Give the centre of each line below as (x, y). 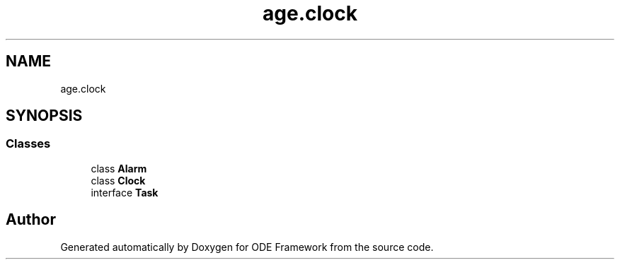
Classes (28, 144)
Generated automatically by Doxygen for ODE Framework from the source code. (247, 247)
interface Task (125, 192)
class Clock (118, 180)
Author (31, 220)
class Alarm (119, 168)
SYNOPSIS (44, 116)
